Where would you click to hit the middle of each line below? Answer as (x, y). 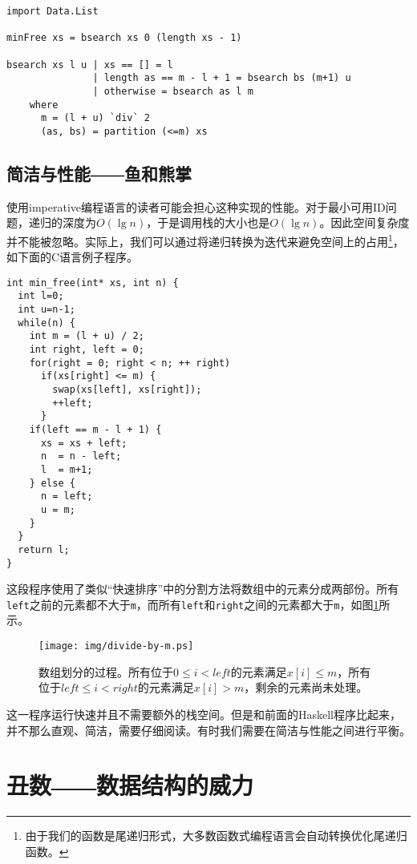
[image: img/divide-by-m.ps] (116, 646)
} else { (52, 483)
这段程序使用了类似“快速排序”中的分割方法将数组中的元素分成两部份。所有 (203, 589)
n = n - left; (81, 456)
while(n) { (47, 323)
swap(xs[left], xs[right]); (127, 390)
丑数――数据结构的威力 (130, 785)
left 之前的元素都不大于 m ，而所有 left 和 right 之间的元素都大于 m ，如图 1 (193, 604)
